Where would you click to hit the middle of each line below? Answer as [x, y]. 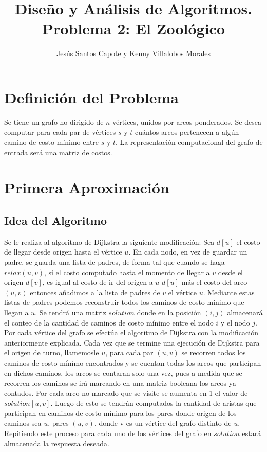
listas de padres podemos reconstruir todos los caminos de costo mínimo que [124, 302]
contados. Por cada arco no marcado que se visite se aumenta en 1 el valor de [126, 393]
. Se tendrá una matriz [71, 312]
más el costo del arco [214, 282]
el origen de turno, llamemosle [52, 352]
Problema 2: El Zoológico [133, 29]
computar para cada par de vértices [60, 132]
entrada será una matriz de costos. [58, 152]
